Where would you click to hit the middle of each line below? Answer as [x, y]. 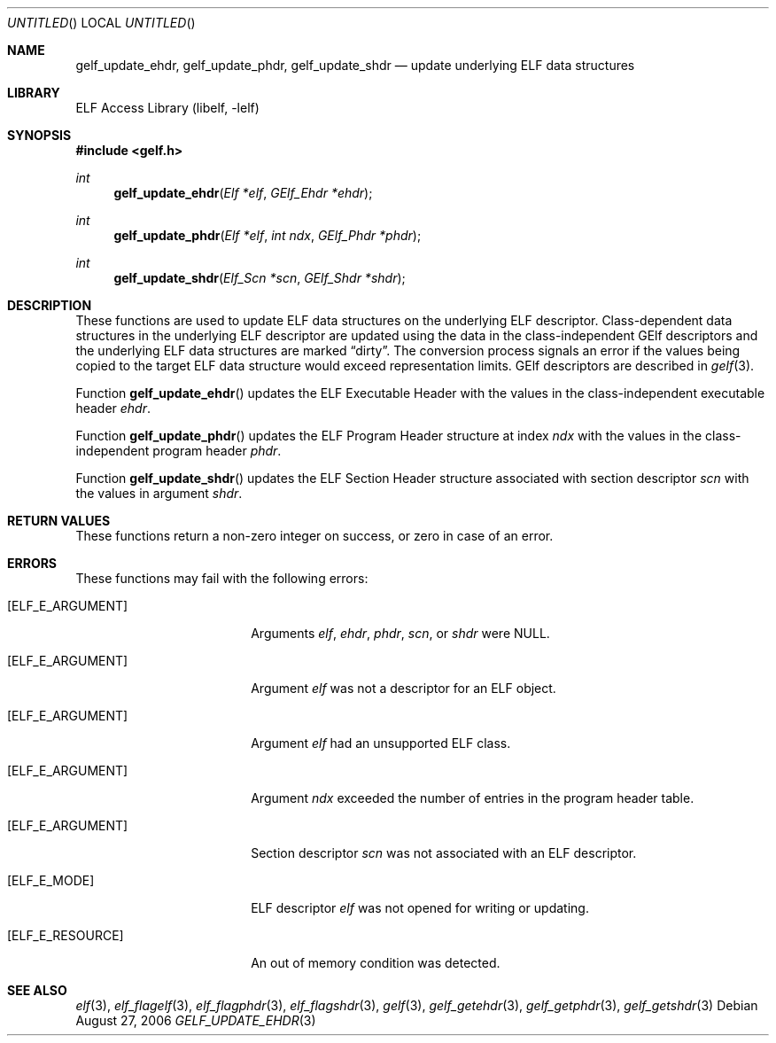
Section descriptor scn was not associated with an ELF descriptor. [444, 853]
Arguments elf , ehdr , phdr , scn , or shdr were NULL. [400, 633]
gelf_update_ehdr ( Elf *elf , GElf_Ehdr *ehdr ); [243, 193]
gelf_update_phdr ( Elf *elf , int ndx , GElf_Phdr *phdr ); [268, 235]
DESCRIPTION [50, 305]
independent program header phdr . [178, 451]
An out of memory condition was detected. [376, 963]
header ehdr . [113, 408]
